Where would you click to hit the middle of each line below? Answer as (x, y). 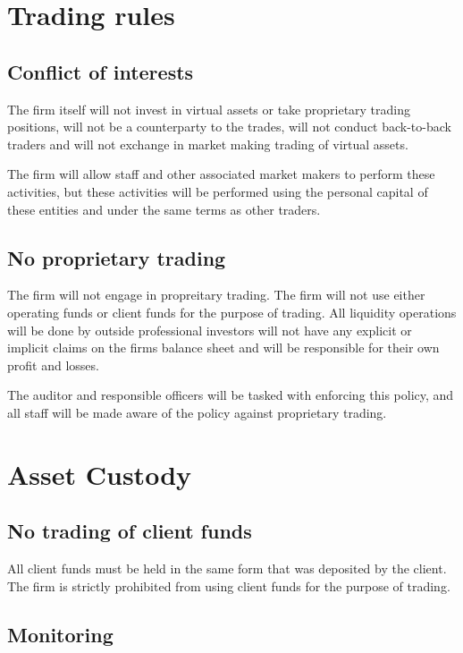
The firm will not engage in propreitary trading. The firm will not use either (216, 295)
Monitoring (60, 634)
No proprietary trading (117, 257)
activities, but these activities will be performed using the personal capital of (218, 191)
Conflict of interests (101, 71)
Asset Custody (100, 474)
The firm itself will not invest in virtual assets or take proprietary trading (209, 109)
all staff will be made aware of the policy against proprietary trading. (197, 412)
